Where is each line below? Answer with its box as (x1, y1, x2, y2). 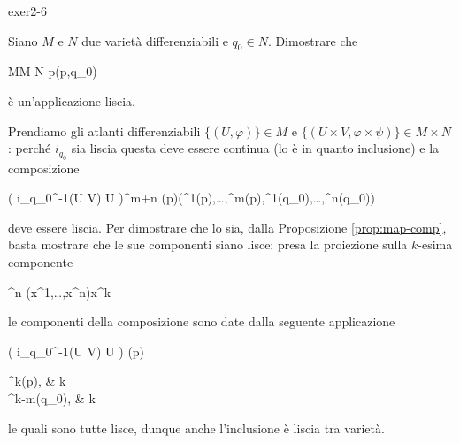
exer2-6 (8, 2, 47, 19)
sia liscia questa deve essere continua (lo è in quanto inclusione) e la (71, 139, 440, 157)
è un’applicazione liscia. (8, 91, 135, 110)
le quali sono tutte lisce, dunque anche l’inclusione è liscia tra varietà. (8, 418, 385, 437)
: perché (8, 139, 51, 157)
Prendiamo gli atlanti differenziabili (8, 121, 201, 140)
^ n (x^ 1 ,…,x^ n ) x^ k (8, 282, 111, 301)
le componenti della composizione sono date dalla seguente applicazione (8, 312, 395, 331)
